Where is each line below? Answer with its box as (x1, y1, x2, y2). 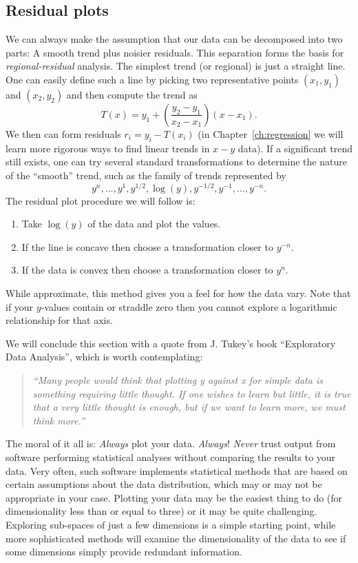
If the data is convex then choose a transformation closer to (21, 263, 273, 277)
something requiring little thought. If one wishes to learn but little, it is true (32, 386, 351, 400)
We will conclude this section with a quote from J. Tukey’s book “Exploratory (6, 336, 336, 350)
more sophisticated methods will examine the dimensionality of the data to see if (6, 531, 346, 545)
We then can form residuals (6, 126, 121, 141)
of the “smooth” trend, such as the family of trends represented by (6, 167, 286, 182)
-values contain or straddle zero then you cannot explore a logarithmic (41, 299, 337, 314)
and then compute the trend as (66, 87, 198, 101)
